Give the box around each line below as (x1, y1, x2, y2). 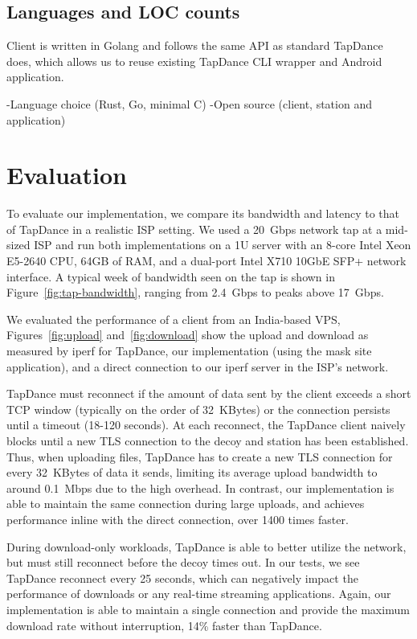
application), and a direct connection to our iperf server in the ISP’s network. (6, 358, 389, 375)
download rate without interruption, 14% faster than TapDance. (6, 616, 322, 633)
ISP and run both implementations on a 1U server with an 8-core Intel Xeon (34, 236, 411, 253)
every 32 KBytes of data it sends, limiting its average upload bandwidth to (6, 464, 378, 481)
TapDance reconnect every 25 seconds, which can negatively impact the (6, 569, 358, 586)
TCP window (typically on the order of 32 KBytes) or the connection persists (6, 400, 390, 417)
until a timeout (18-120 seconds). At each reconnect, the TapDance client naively (6, 416, 406, 433)
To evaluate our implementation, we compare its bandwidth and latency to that (6, 205, 399, 222)
